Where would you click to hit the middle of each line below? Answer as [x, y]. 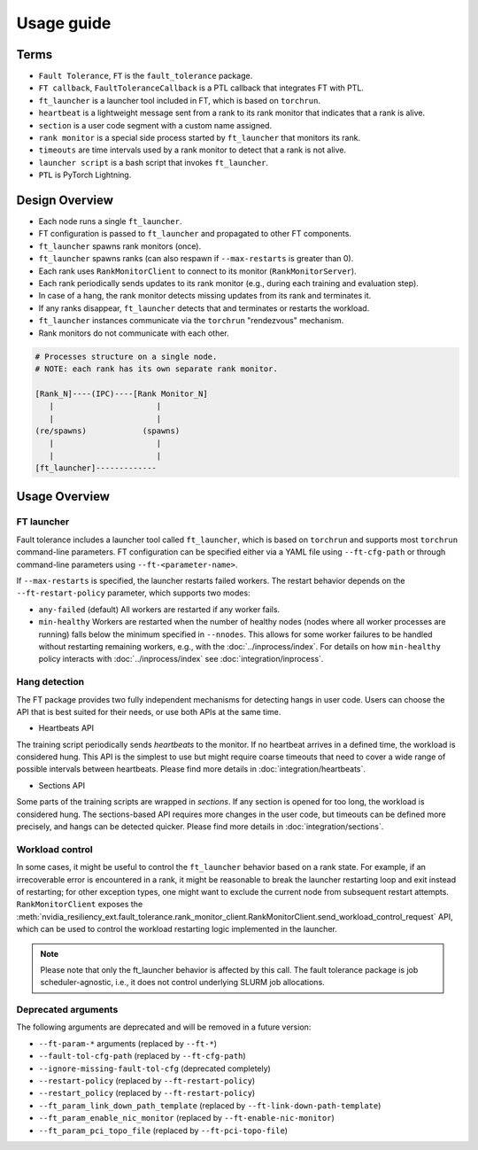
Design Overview [65, 200]
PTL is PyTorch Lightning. [85, 175]
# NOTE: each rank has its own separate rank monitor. [156, 369]
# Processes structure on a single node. [126, 356]
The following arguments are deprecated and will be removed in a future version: [164, 1027]
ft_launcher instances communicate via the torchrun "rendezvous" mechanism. [191, 321]
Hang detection [50, 682]
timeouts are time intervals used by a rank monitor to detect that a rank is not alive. [193, 150]
